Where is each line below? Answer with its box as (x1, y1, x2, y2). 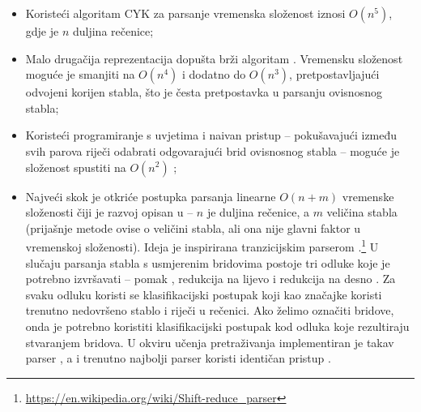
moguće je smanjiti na (25, 66, 135, 83)
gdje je (25, 23, 59, 39)
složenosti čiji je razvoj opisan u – (25, 204, 193, 221)
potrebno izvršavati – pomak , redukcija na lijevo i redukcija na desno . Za (25, 270, 396, 287)
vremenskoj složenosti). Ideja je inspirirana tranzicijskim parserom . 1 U (25, 236, 379, 255)
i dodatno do (182, 66, 246, 83)
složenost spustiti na (25, 158, 126, 175)
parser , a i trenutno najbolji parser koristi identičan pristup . (25, 350, 331, 367)
